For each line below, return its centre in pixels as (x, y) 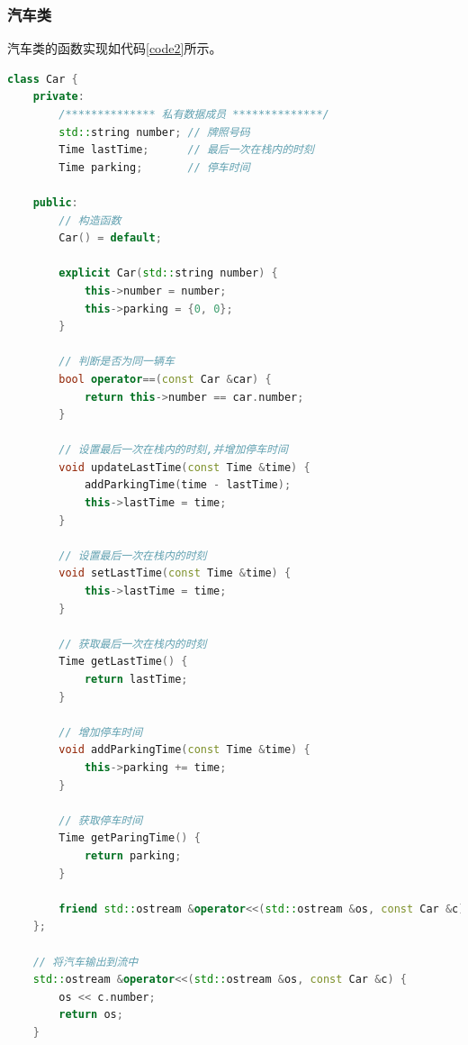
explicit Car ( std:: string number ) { (168, 273)
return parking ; (133, 855)
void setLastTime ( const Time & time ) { (175, 573)
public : (55, 202)
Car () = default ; (110, 238)
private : (58, 97)
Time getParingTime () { (130, 838)
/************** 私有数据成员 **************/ (194, 114)
